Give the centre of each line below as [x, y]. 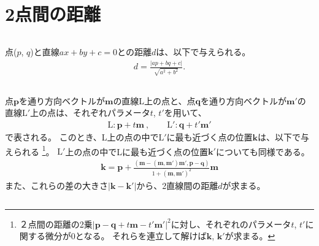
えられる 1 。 [30, 150]
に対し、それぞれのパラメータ [231, 224]
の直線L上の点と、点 [154, 100]
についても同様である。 [263, 151]
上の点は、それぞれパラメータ [90, 113]
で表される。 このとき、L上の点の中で [82, 136]
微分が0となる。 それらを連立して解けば [126, 236]
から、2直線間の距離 [177, 186]
